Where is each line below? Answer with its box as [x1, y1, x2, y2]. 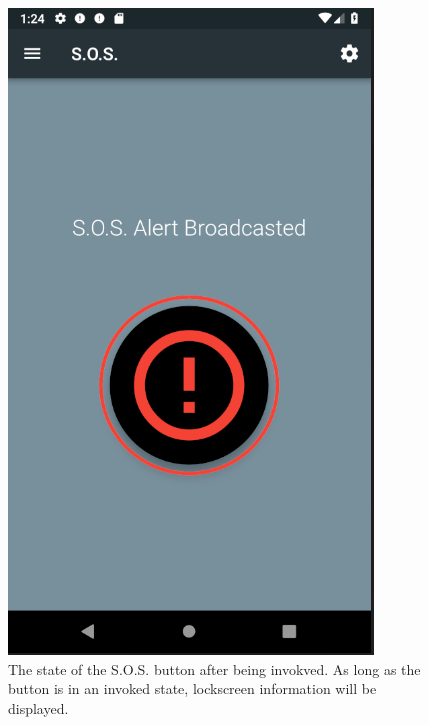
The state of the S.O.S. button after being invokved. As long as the [8, 658, 421, 679]
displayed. [8, 697, 69, 718]
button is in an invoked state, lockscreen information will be [8, 678, 377, 699]
